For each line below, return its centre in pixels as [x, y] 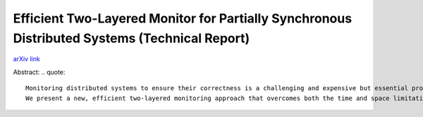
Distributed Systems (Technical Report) [131, 38]
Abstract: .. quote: [39, 72]
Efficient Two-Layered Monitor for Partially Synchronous [183, 18]
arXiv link [26, 59]
